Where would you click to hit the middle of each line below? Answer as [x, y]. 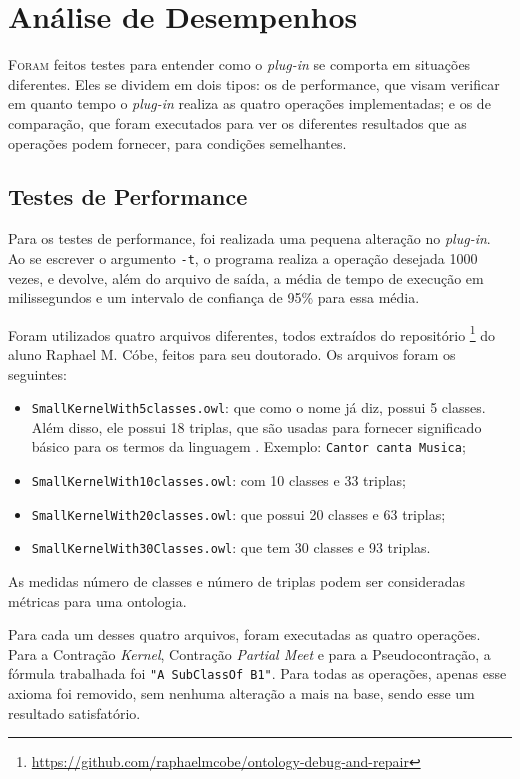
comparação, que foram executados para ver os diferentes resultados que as [237, 122]
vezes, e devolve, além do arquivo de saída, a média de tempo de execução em [246, 277]
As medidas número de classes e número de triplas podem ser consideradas [236, 581]
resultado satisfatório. [74, 712]
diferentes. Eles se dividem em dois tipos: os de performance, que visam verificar [254, 83]
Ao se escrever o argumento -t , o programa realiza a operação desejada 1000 [243, 257]
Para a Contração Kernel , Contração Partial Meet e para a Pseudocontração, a [249, 653]
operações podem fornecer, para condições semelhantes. [177, 142]
